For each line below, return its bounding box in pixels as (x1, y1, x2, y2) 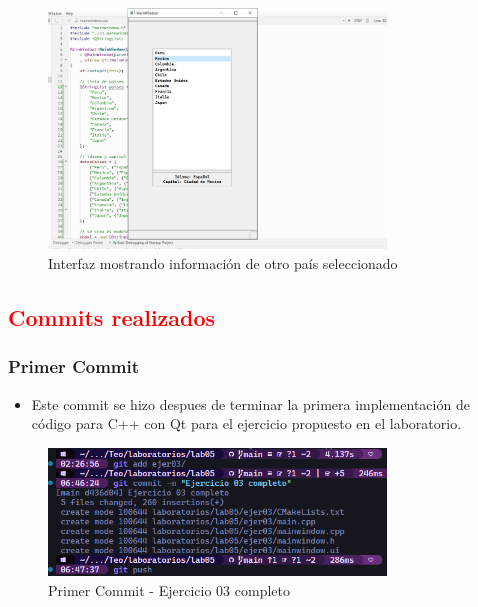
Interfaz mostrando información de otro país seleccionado (48, 253, 398, 274)
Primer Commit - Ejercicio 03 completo (48, 579, 290, 600)
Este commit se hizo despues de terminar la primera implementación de (31, 393, 470, 414)
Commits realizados (8, 302, 216, 333)
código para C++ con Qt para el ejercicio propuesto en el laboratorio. (31, 413, 462, 434)
